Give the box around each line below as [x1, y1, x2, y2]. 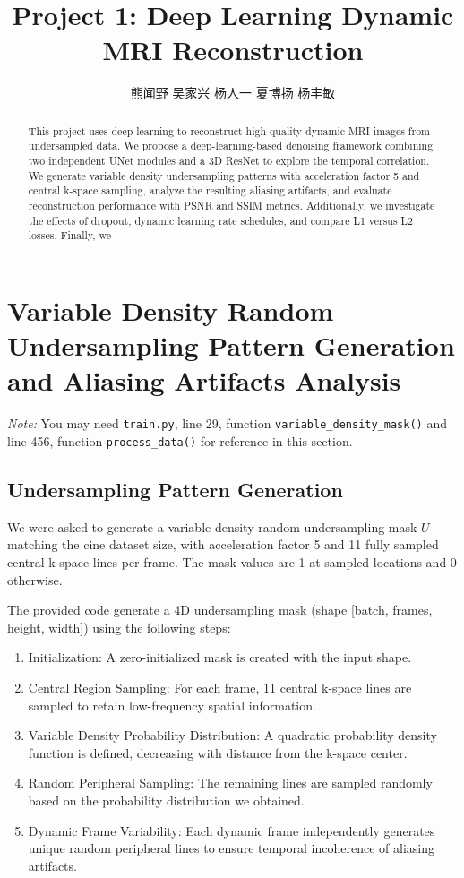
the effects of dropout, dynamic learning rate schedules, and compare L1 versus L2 [28, 212, 413, 228]
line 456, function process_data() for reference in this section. [7, 431, 353, 450]
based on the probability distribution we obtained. [28, 790, 305, 809]
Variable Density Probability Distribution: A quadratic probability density [28, 726, 437, 745]
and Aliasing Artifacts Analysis [7, 362, 401, 399]
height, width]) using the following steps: [7, 617, 231, 636]
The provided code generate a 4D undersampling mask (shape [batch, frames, [7, 600, 433, 619]
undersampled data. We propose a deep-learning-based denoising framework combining [28, 138, 434, 153]
